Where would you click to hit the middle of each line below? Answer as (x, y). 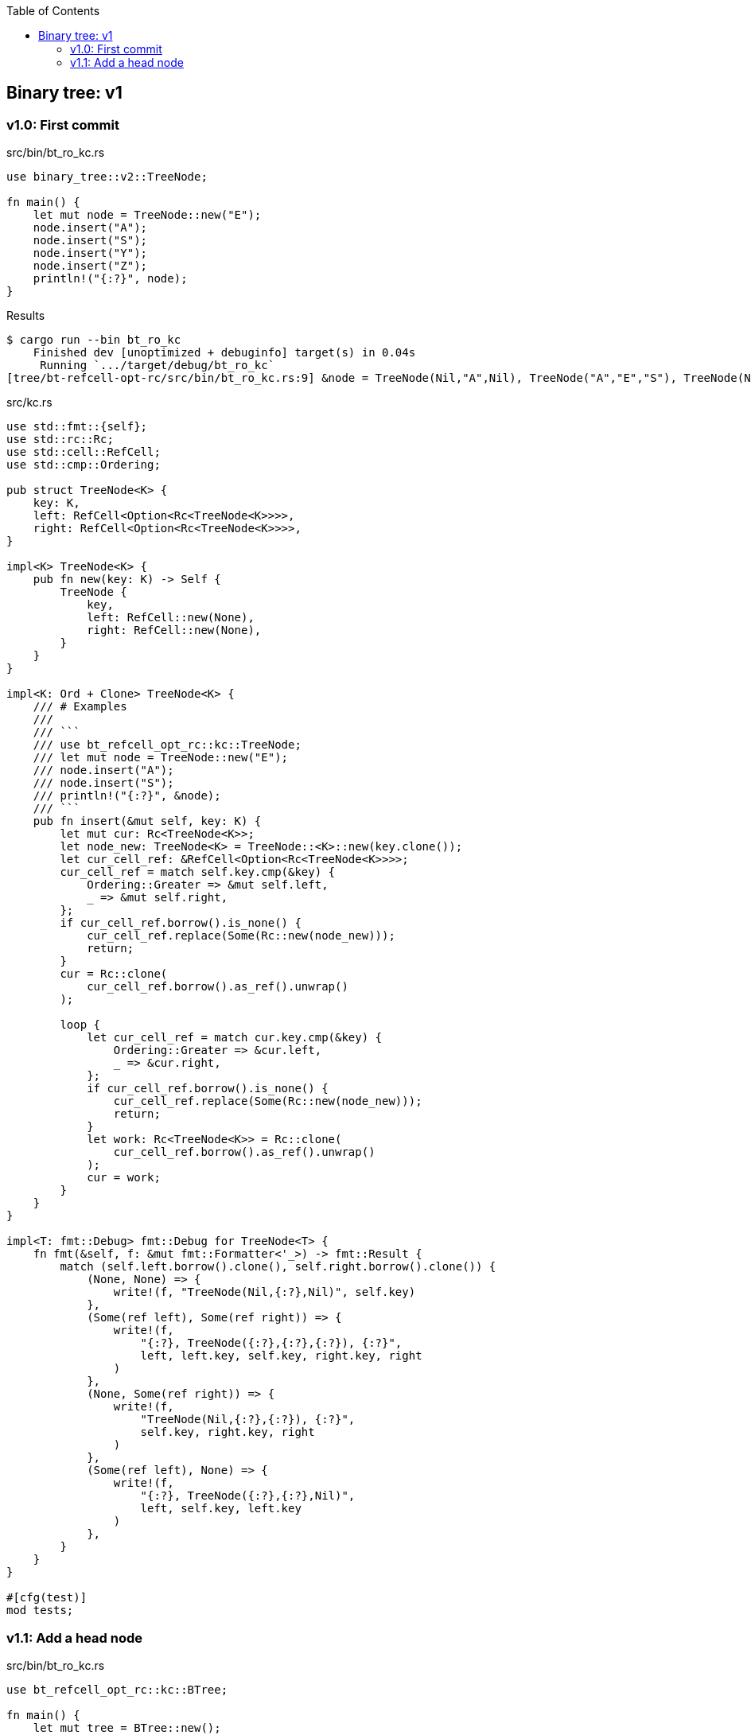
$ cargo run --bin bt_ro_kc (94, 340)
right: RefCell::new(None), (174, 630)
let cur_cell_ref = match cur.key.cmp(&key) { (235, 1038)
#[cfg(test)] (47, 1598)
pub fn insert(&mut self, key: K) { (147, 821)
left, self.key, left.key (221, 1509)
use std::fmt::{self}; (77, 427)
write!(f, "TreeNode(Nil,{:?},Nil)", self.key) (265, 1292)
